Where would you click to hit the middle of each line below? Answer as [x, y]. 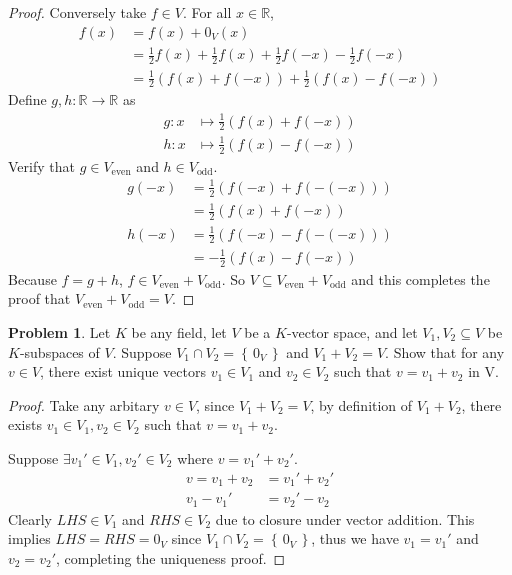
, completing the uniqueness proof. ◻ [170, 557]
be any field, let [179, 332]
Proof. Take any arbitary [84, 404]
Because [32, 278]
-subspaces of [59, 351]
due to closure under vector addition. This [345, 518]
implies [29, 538]
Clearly [30, 518]
